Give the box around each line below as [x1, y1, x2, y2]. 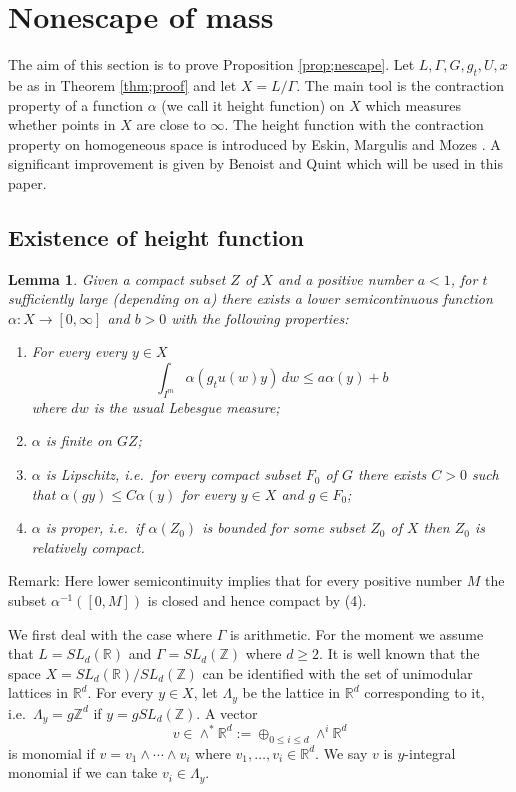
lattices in [8, 682, 68, 703]
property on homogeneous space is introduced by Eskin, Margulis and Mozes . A [8, 133, 501, 154]
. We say [315, 742, 368, 763]
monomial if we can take [8, 762, 158, 783]
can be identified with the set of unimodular [202, 662, 473, 683]
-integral [404, 742, 456, 763]
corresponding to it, [364, 682, 485, 703]
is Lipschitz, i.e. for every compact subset [45, 464, 301, 485]
